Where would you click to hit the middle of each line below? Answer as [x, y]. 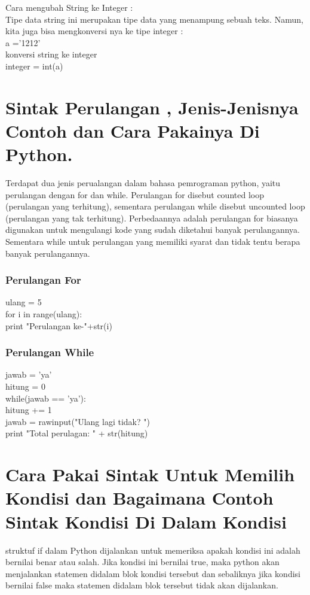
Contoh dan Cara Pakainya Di [133, 130]
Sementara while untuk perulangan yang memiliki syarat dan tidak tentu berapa [153, 242]
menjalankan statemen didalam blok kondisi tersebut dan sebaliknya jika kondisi [153, 573]
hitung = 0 [25, 386]
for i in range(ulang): [44, 314]
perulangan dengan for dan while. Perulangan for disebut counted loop [135, 194]
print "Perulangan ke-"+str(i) [59, 325]
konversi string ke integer [51, 54]
